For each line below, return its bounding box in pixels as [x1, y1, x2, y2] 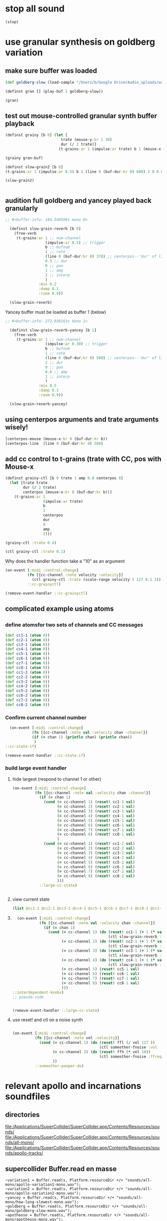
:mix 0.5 [38, 383, 57, 389]
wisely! [5, 423, 28, 431]
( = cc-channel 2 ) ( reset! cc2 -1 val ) [57, 804, 135, 810]
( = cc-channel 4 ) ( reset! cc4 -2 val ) [57, 855, 135, 860]
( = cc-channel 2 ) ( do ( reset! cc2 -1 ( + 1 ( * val [61, 939, 164, 944]
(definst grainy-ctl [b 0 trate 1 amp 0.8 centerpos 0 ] [5, 476, 123, 481]
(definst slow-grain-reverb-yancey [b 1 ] [9, 327, 97, 333]
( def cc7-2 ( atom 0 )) [5, 698, 50, 703]
